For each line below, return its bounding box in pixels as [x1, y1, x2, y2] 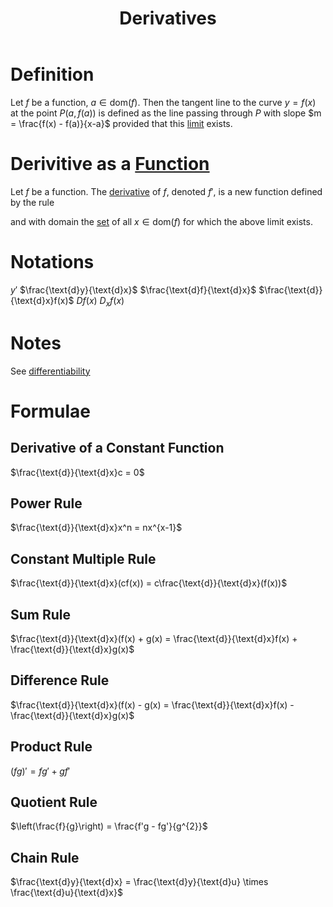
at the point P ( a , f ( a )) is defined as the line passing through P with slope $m [10, 107, 322, 119]
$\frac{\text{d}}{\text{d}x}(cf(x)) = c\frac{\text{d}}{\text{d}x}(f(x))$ [10, 577, 288, 589]
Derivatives [119, 7, 217, 30]
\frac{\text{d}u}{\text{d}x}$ [10, 887, 123, 899]
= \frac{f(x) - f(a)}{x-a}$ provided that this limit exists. [10, 117, 233, 129]
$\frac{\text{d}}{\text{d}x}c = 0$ [10, 466, 145, 478]
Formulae [10, 400, 91, 422]
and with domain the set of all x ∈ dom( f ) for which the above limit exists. [10, 215, 313, 227]
